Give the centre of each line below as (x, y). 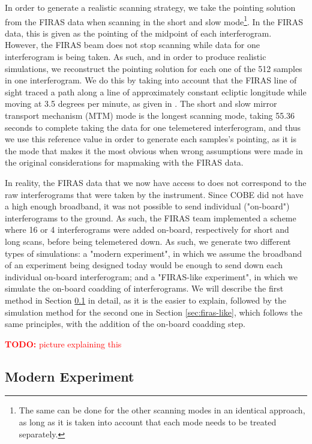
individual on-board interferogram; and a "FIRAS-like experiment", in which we (151, 276)
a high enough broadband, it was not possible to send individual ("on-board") (147, 206)
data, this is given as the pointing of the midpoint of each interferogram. (138, 33)
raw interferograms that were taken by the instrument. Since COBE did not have (154, 194)
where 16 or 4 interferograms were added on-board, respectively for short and (147, 229)
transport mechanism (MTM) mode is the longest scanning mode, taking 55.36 (150, 115)
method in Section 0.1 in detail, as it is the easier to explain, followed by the (145, 300)
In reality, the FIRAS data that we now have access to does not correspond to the (156, 182)
